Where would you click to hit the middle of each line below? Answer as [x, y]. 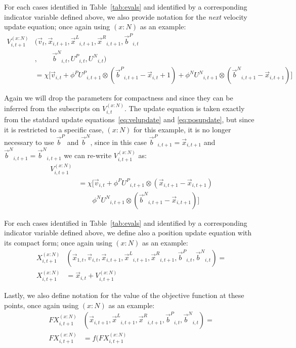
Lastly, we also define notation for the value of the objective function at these [124, 295]
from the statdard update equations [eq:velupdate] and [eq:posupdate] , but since [129, 119]
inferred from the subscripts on [52, 108]
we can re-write [88, 155]
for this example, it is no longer [182, 129]
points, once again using [41, 305]
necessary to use [29, 142]
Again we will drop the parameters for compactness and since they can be [119, 98]
